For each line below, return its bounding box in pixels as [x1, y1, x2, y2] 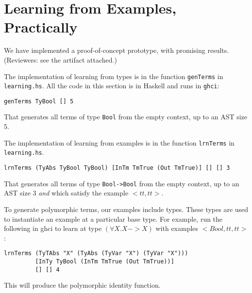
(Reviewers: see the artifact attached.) [4, 54, 117, 65]
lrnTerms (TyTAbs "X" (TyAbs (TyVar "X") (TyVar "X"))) [4, 250, 188, 257]
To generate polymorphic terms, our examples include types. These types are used [4, 204, 249, 214]
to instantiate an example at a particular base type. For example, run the [4, 213, 223, 224]
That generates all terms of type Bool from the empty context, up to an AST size [4, 112, 248, 122]
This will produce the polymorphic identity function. [4, 280, 161, 290]
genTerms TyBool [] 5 [4, 98, 74, 105]
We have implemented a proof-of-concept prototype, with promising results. [4, 45, 229, 55]
